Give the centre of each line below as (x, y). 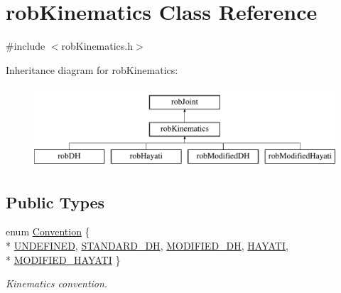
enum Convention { (48, 231)
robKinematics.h (97, 46)
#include (26, 46)
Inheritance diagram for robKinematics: (92, 69)
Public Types (55, 202)
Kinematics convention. (57, 283)
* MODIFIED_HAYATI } (63, 259)
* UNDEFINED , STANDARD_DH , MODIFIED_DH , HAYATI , (147, 246)
